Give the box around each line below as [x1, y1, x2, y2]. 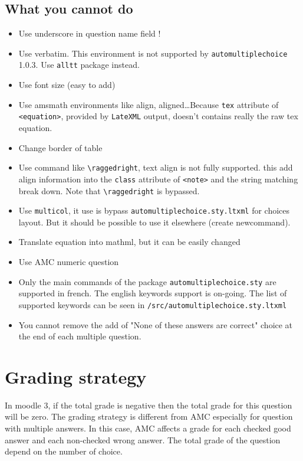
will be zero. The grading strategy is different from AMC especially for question [5, 410, 293, 423]
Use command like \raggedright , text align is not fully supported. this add [18, 161, 293, 174]
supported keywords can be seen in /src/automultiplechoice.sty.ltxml [18, 298, 287, 310]
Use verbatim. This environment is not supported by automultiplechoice [18, 47, 288, 59]
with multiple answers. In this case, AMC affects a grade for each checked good [5, 422, 291, 434]
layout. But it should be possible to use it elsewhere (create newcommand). [18, 215, 291, 228]
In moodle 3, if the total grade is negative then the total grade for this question [5, 398, 292, 411]
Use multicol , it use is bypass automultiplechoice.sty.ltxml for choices [18, 204, 290, 217]
